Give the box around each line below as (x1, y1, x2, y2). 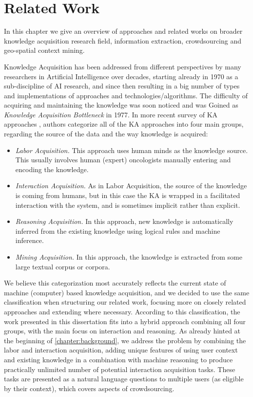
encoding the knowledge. (15, 164, 89, 174)
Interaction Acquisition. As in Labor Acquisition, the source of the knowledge (15, 180, 247, 191)
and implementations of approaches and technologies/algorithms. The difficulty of (4, 90, 248, 100)
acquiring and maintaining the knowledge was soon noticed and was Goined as (4, 100, 238, 110)
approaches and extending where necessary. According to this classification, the (4, 306, 240, 316)
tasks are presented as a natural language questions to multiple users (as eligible (4, 374, 244, 384)
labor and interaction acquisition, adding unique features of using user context (4, 345, 238, 355)
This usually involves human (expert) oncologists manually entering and (15, 154, 231, 165)
